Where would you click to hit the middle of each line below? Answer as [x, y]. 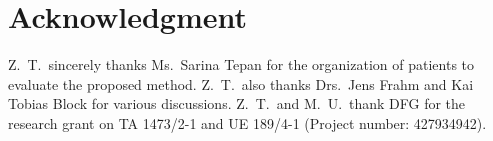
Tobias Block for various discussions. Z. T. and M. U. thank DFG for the [237, 103]
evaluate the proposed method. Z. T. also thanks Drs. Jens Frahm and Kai [241, 83]
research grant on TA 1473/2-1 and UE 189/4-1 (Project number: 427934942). [247, 122]
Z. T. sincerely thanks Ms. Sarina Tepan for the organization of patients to [241, 64]
